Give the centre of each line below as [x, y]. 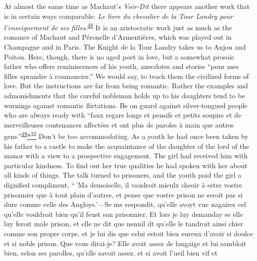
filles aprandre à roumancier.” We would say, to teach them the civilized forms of [127, 76]
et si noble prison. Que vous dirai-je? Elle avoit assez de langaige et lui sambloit [125, 243]
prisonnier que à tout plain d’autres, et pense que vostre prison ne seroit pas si [123, 194]
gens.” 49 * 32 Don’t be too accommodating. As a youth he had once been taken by [126, 135]
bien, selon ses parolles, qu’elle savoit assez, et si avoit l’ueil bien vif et [111, 253]
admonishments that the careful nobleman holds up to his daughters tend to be [125, 95]
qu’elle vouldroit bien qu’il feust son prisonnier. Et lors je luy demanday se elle [124, 214]
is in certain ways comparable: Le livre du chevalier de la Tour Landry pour [119, 16]
